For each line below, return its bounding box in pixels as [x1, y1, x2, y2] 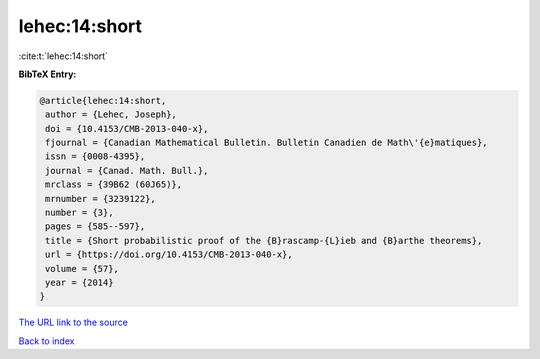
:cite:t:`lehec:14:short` [18, 50, 109, 62]
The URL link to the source [18, 316, 129, 329]
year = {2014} [45, 277, 114, 288]
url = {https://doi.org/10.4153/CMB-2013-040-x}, [45, 249, 294, 260]
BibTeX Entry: [18, 68, 77, 80]
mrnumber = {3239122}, [45, 193, 157, 204]
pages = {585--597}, [45, 221, 146, 232]
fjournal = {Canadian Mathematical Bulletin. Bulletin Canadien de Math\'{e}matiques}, [45, 137, 489, 149]
